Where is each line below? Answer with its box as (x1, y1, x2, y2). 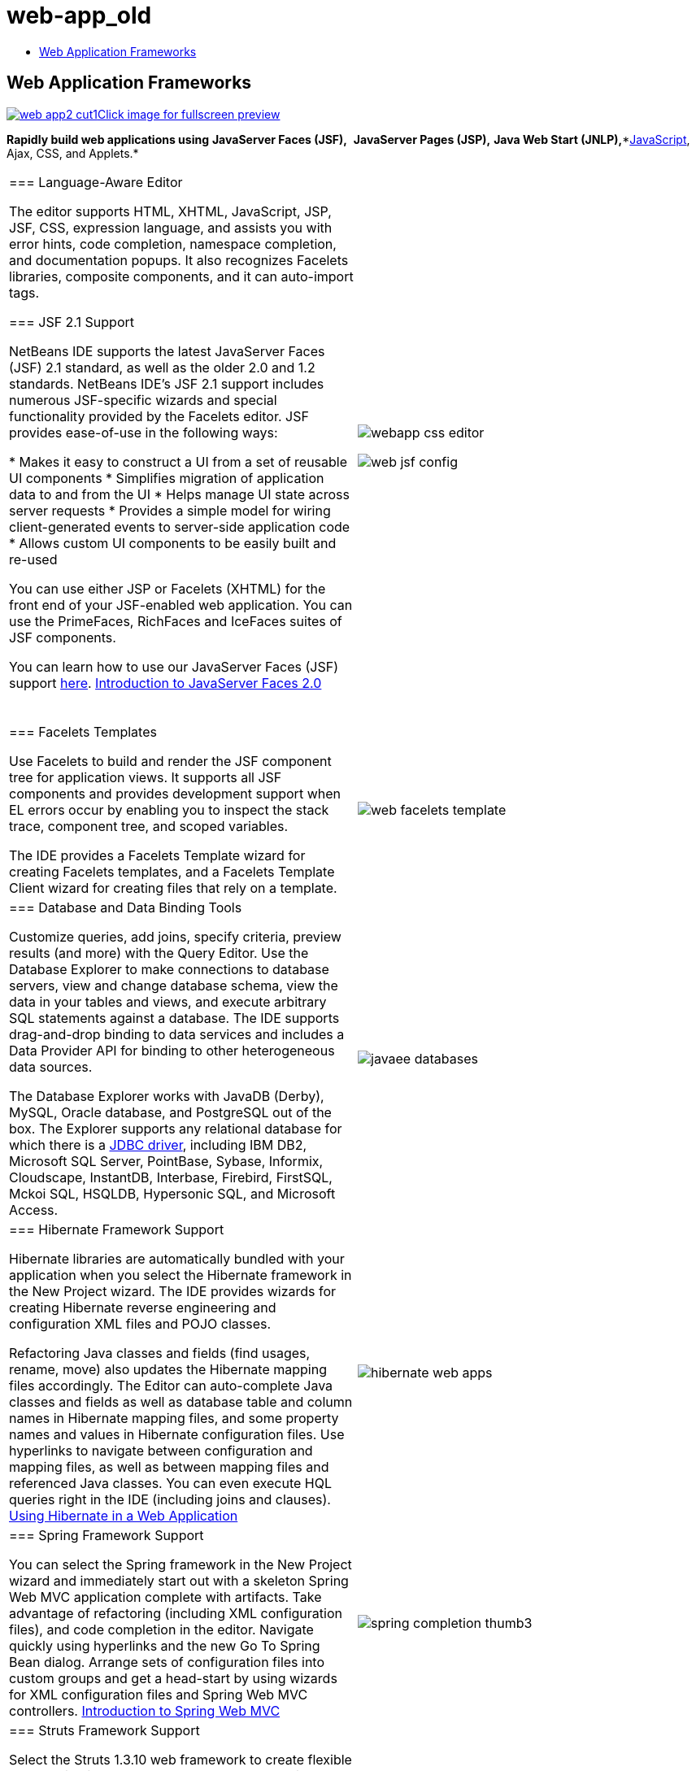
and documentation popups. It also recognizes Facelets (9, 251, 349, 268)
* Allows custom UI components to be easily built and (9, 534, 337, 551)
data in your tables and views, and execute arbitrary (9, 993, 327, 1010)
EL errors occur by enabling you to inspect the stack (9, 801, 329, 818)
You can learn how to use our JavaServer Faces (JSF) (9, 658, 338, 675)
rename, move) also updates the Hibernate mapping (9, 1360, 327, 1377)
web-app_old (7, 2, 152, 29)
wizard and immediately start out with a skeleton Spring (9, 1572, 349, 1589)
